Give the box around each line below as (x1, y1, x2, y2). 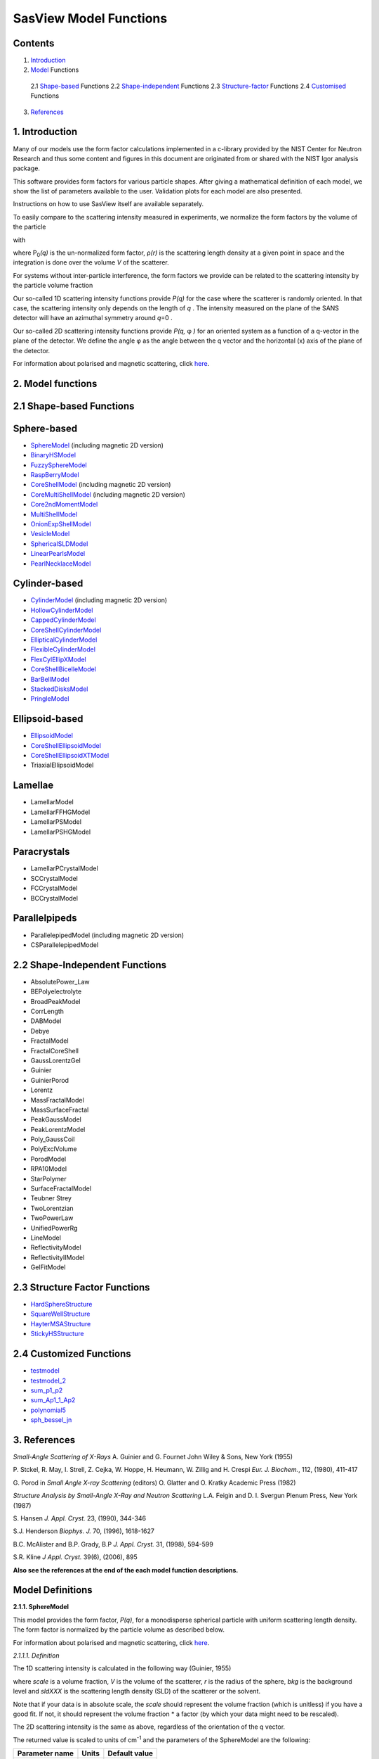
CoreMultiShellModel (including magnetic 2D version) (30, 490, 186, 499)
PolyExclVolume (30, 1145, 77, 1153)
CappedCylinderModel (30, 616, 96, 624)
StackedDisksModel (30, 685, 88, 693)
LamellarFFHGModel (30, 808, 91, 816)
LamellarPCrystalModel (30, 864, 98, 872)
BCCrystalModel (30, 894, 79, 902)
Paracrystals (13, 846, 70, 858)
